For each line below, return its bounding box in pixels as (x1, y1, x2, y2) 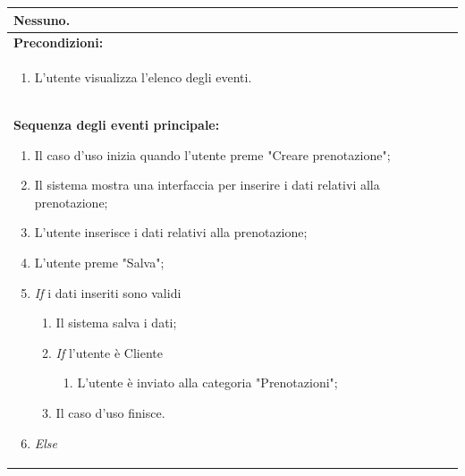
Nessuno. (13, 10, 71, 29)
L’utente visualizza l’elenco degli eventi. (34, 68, 252, 87)
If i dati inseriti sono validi (34, 283, 182, 302)
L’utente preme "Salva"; (34, 253, 165, 271)
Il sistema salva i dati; (55, 313, 177, 332)
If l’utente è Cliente (55, 343, 163, 361)
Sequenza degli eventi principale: (13, 115, 220, 134)
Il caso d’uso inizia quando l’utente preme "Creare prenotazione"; (34, 145, 391, 164)
